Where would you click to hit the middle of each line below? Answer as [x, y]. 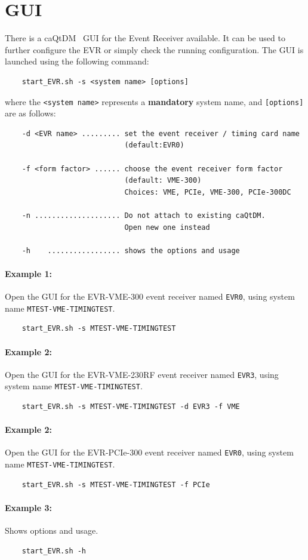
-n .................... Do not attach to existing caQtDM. [144, 215]
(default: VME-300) [163, 181]
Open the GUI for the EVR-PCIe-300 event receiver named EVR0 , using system [149, 452]
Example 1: [28, 273]
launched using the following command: [77, 61]
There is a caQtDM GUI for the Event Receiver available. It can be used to [145, 38]
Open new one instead [167, 227]
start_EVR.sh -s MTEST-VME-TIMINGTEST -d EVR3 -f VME [131, 407]
